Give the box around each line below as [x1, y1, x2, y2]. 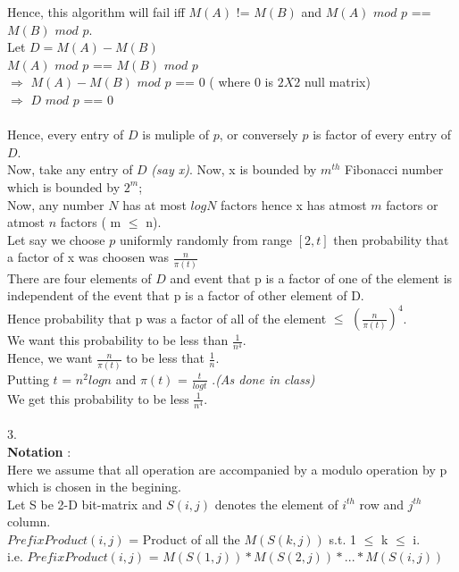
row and [359, 494, 405, 513]
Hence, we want [7, 349, 93, 367]
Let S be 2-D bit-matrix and [7, 494, 163, 513]
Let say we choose [7, 230, 105, 248]
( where [209, 72, 251, 91]
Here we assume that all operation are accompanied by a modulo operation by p [7, 459, 447, 478]
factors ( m [60, 213, 121, 231]
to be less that [126, 349, 204, 367]
